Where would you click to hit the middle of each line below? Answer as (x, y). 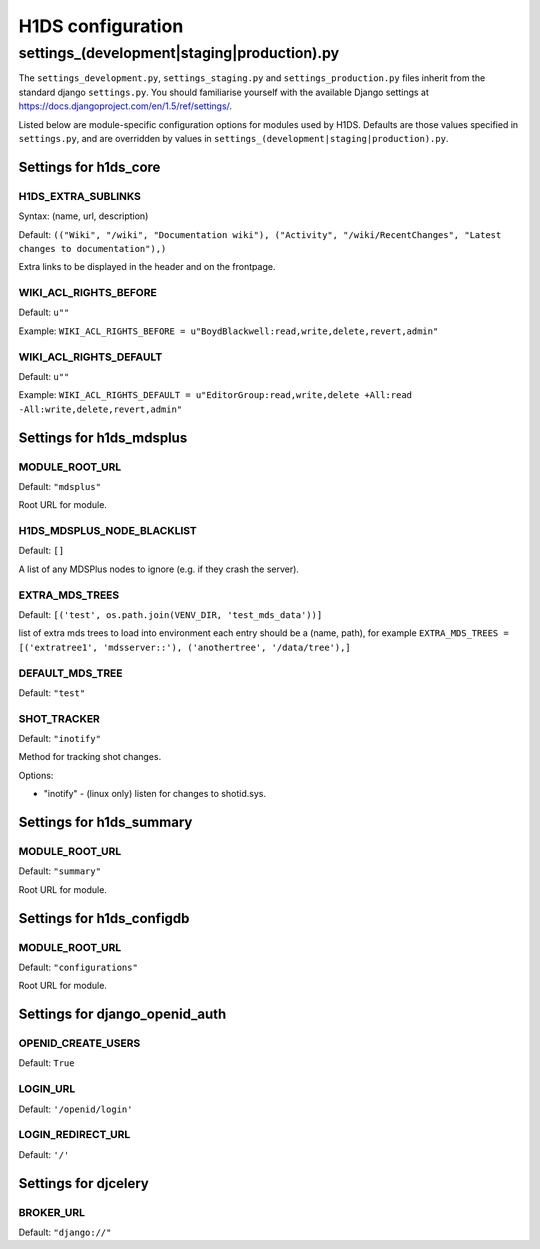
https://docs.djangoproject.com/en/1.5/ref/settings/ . (125, 106)
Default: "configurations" (78, 967)
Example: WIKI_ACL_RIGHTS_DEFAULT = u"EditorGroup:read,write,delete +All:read (215, 395)
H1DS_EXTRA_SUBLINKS (80, 196)
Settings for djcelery (84, 1183)
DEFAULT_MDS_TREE (70, 673)
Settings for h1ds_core (89, 166)
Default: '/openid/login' (75, 1109)
